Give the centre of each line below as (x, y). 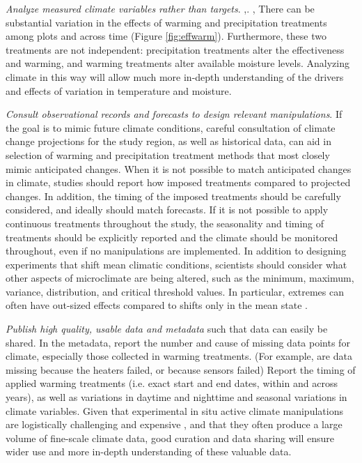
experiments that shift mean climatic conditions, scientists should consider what (176, 264)
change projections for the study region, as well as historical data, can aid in (168, 141)
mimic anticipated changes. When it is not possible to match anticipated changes (179, 168)
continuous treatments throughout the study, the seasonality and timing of (165, 223)
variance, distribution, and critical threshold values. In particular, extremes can (175, 291)
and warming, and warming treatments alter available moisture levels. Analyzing (178, 63)
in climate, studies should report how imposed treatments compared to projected (178, 182)
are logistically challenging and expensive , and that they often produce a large (174, 424)
